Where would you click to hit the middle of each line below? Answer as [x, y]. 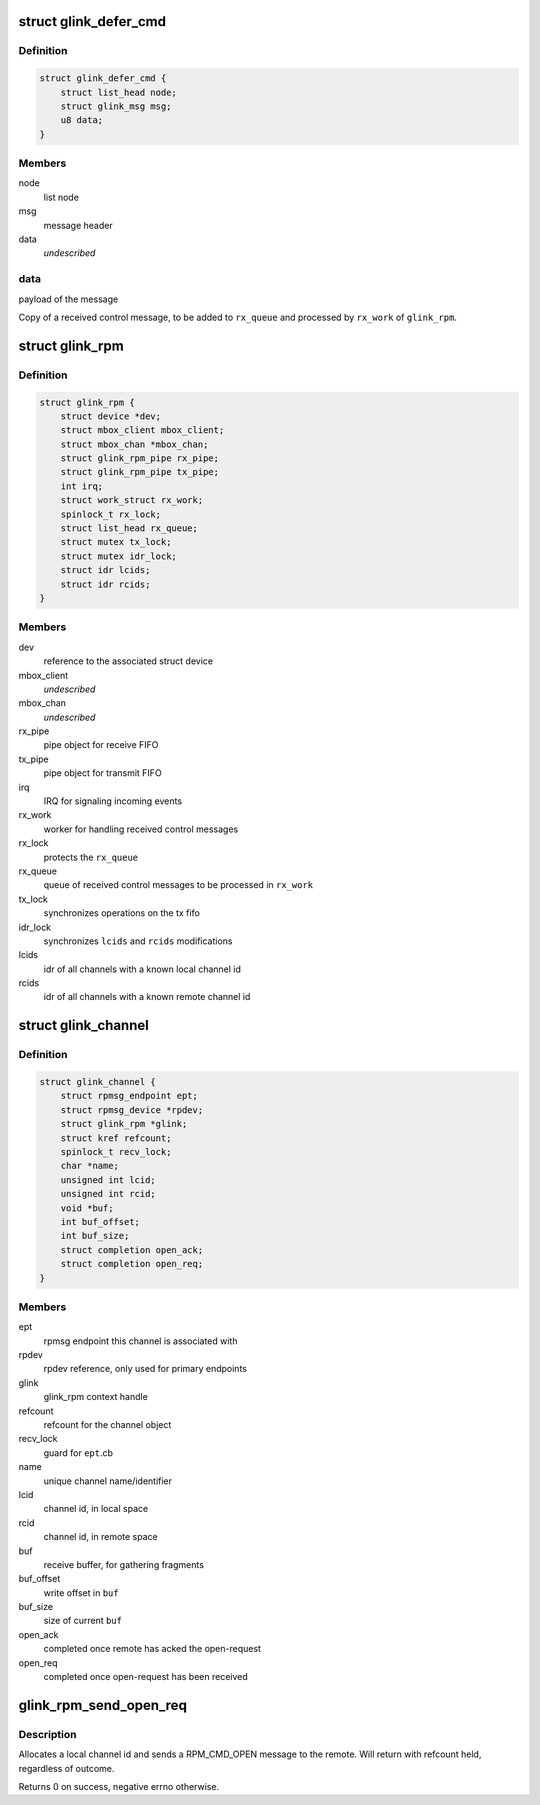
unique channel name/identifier [108, 1481]
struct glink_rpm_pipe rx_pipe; [140, 458]
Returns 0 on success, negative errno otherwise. [119, 1786]
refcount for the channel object [107, 1424]
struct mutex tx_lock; [116, 542]
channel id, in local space [96, 1509]
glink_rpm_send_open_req [102, 1705]
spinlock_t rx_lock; [111, 514]
